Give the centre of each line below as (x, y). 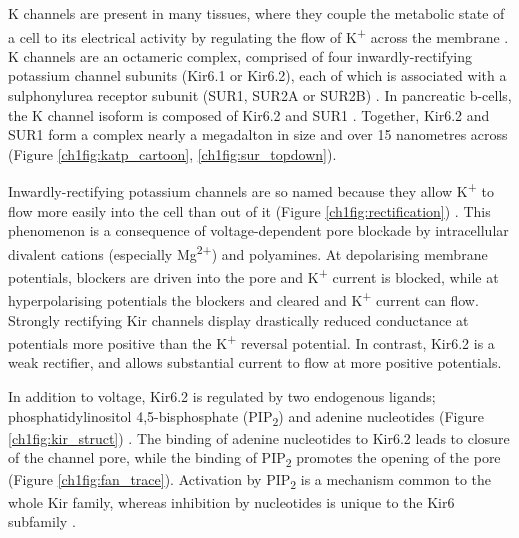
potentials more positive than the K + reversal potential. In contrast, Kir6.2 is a (251, 341)
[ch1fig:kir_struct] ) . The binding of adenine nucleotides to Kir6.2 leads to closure (259, 437)
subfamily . (42, 521)
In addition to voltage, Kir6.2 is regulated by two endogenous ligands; (222, 396)
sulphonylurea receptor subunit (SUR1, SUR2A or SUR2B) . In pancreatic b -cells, (260, 95)
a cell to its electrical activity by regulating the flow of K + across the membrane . (258, 35)
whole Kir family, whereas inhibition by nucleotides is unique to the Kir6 (231, 501)
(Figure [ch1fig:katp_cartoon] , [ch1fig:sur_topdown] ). (172, 153)
